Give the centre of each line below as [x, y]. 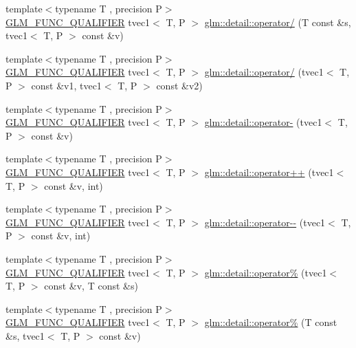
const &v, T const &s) [91, 286]
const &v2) [179, 85]
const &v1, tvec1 [66, 85]
